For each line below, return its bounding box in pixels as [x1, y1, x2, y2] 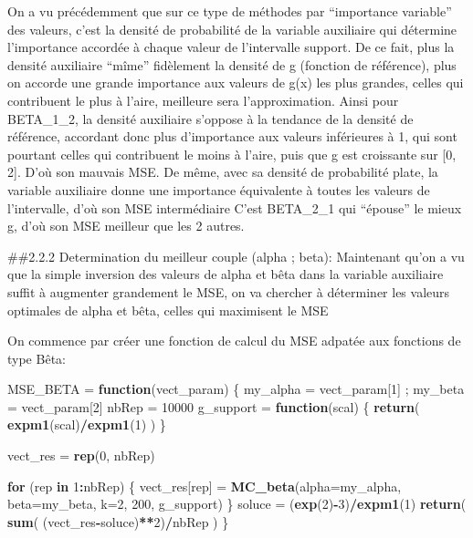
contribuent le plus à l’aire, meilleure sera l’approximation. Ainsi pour [7, 90, 399, 109]
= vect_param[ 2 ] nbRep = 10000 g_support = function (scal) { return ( [7, 397, 420, 416]
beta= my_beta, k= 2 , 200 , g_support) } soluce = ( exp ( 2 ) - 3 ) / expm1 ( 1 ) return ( [7, 494, 467, 513]
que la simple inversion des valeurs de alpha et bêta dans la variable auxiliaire [7, 264, 444, 284]
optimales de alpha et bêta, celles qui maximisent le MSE [7, 300, 329, 319]
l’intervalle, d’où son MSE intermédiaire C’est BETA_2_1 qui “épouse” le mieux [7, 198, 462, 217]
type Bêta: [7, 348, 66, 367]
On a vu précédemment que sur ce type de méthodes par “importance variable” [7, 2, 452, 20]
